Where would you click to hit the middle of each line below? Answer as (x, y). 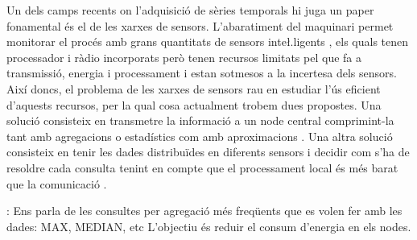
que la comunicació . (57, 183)
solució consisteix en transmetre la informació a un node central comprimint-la (200, 120)
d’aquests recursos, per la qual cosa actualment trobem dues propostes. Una (194, 104)
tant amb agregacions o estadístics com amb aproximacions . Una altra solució (200, 136)
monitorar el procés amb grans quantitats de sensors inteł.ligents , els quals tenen (208, 41)
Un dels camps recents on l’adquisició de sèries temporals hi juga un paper (190, 10)
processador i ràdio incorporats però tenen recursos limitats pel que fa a (184, 57)
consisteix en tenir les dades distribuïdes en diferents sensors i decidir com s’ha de (208, 152)
